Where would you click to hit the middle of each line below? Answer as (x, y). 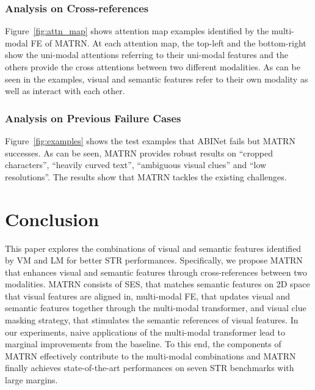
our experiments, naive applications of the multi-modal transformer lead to (145, 332)
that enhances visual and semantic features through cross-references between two (156, 272)
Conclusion (52, 219)
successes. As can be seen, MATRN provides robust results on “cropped (139, 153)
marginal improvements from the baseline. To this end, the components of (143, 344)
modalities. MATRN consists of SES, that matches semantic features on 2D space (157, 284)
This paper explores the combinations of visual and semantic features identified (153, 248)
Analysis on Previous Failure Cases (93, 118)
